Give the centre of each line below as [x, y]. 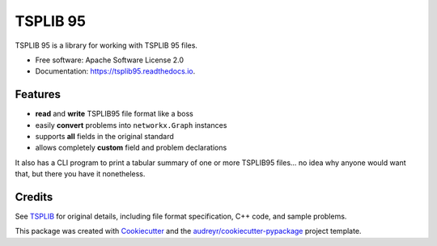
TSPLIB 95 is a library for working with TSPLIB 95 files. [106, 45]
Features [38, 94]
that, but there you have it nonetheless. [80, 174]
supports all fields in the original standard [104, 137]
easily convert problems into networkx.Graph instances [131, 125]
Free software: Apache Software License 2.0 [110, 60]
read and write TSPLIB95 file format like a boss [115, 114]
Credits [34, 197]
